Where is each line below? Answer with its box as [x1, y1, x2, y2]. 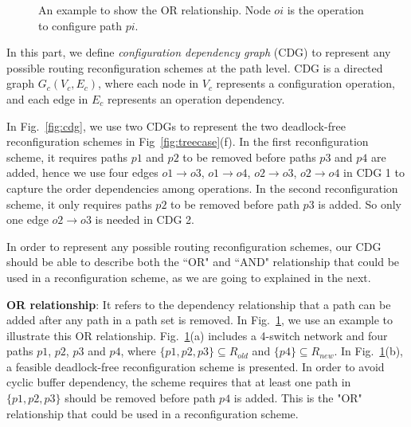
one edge [6, 211, 49, 228]
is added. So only [318, 195, 402, 212]
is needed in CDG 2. [95, 211, 194, 228]
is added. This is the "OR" [233, 390, 362, 406]
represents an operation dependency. [107, 90, 285, 107]
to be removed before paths [182, 148, 316, 165]
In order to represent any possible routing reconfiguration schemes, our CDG [6, 237, 382, 254]
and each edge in [6, 90, 88, 107]
